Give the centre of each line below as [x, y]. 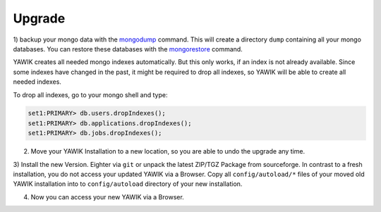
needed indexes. [37, 82]
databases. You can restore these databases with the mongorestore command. [128, 49]
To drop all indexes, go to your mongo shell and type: [90, 94]
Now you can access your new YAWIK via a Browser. [108, 197]
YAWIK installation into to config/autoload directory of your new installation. [128, 184]
